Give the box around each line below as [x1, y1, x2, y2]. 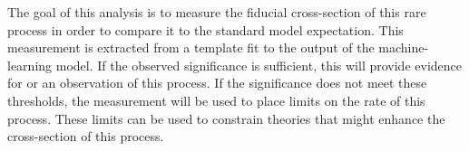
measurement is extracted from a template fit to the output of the [7, 38, 375, 57]
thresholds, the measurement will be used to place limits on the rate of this [7, 90, 425, 109]
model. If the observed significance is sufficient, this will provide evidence [55, 55, 462, 74]
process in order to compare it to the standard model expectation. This [7, 20, 404, 39]
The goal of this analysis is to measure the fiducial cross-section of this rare [7, 3, 426, 21]
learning [7, 55, 53, 74]
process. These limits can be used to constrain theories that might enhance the [7, 109, 445, 127]
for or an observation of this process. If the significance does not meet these [7, 73, 427, 92]
